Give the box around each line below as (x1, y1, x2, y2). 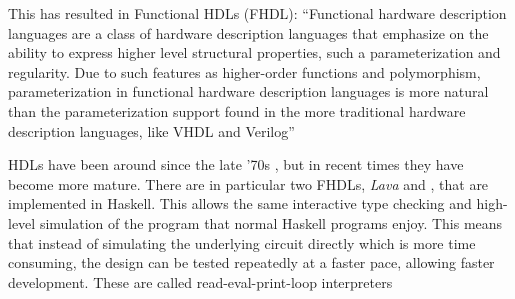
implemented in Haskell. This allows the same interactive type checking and (8, 193, 472, 214)
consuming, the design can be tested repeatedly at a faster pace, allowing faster (8, 252, 495, 273)
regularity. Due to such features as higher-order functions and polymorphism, (8, 61, 481, 82)
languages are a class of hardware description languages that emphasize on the (8, 22, 489, 43)
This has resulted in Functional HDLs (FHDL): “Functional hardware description (8, 3, 507, 23)
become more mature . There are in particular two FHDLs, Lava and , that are (8, 173, 489, 194)
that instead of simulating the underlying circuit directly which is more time (8, 232, 476, 253)
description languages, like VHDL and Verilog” (8, 120, 295, 141)
